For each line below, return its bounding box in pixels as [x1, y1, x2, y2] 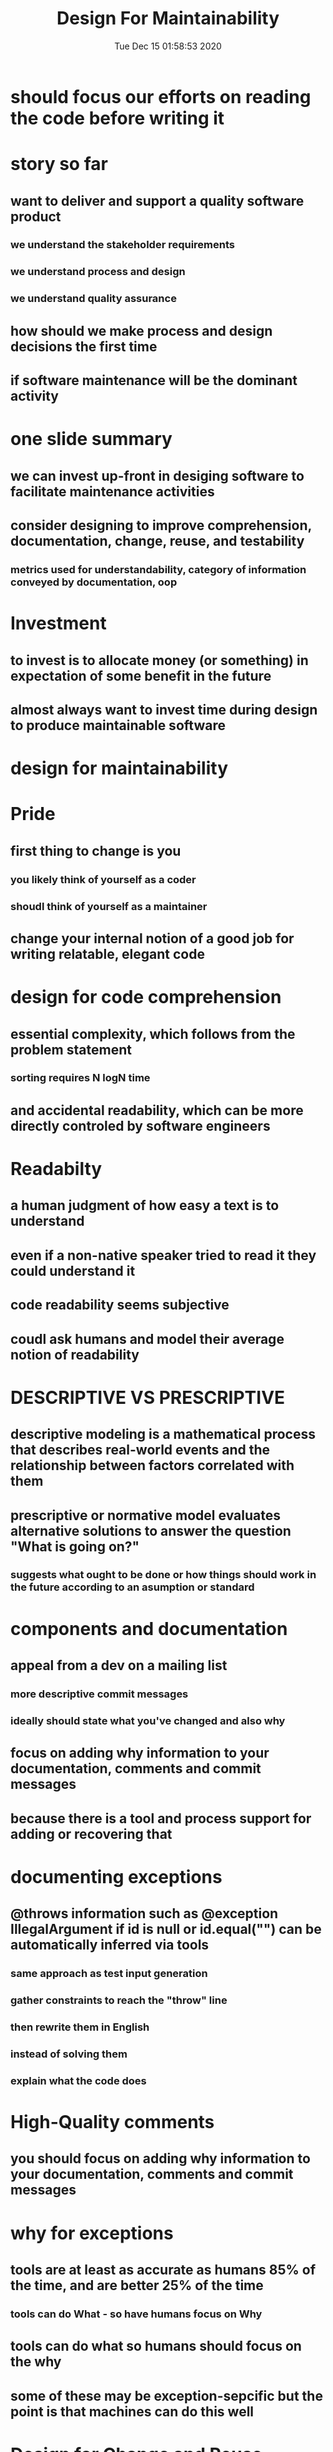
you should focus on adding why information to [10, 2150, 311, 2167]
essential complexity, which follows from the [10, 1025, 296, 1042]
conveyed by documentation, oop [10, 575, 178, 589]
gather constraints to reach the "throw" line [10, 1993, 228, 2007]
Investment [10, 612, 107, 635]
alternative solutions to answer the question [10, 1522, 292, 1539]
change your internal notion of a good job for [10, 930, 295, 947]
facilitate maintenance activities [10, 483, 215, 500]
